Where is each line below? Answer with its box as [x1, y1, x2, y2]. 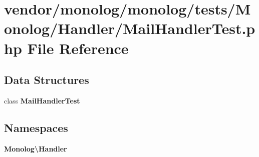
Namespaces [4, 119, 68, 135]
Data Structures [4, 72, 89, 87]
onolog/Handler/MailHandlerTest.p [4, 18, 255, 38]
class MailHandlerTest [4, 95, 80, 105]
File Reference [27, 37, 129, 58]
